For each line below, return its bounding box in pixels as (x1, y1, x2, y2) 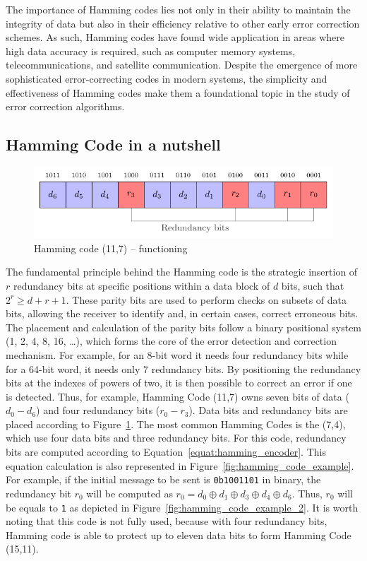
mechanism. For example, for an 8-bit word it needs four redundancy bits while (6, 347, 349, 362)
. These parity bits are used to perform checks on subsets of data (66, 292, 347, 307)
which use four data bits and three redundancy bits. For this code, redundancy (6, 430, 347, 445)
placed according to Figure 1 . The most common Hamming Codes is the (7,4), (6, 416, 346, 431)
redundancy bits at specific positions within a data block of (13, 278, 270, 293)
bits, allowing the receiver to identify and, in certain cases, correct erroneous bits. (6, 306, 359, 321)
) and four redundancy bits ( (36, 403, 160, 418)
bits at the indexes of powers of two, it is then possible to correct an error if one (6, 375, 352, 390)
